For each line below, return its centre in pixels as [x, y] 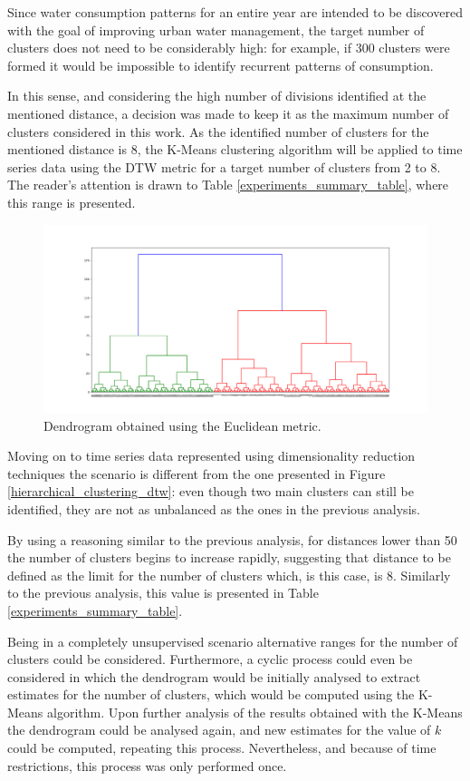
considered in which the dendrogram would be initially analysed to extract [214, 676]
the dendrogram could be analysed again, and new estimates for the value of [219, 730]
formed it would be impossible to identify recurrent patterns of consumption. [221, 65]
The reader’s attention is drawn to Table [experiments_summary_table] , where [228, 185]
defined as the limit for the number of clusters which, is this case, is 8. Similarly [229, 575]
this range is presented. [72, 202]
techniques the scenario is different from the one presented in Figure [197, 473]
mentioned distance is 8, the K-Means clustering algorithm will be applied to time [235, 149]
